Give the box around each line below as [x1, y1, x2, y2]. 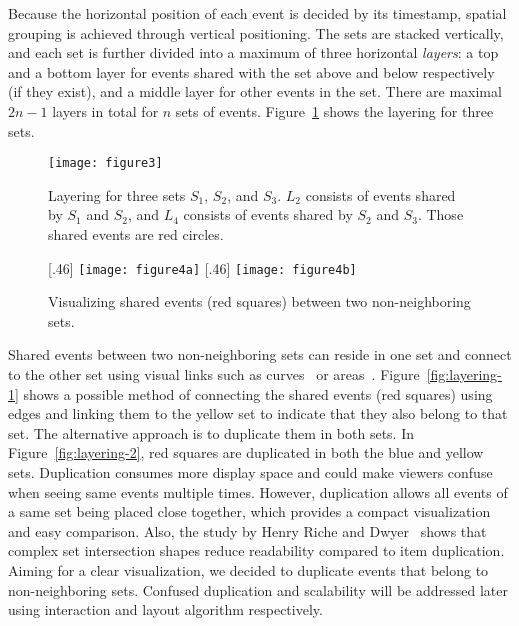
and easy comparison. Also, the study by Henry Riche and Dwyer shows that [8, 520, 487, 541]
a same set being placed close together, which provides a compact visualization [8, 501, 491, 522]
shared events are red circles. [48, 224, 224, 244]
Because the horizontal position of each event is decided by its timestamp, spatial [8, 3, 507, 23]
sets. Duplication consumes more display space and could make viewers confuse [8, 462, 493, 482]
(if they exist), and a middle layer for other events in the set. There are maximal [8, 81, 502, 102]
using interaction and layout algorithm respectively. [8, 599, 323, 620]
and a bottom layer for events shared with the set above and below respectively [8, 61, 495, 82]
